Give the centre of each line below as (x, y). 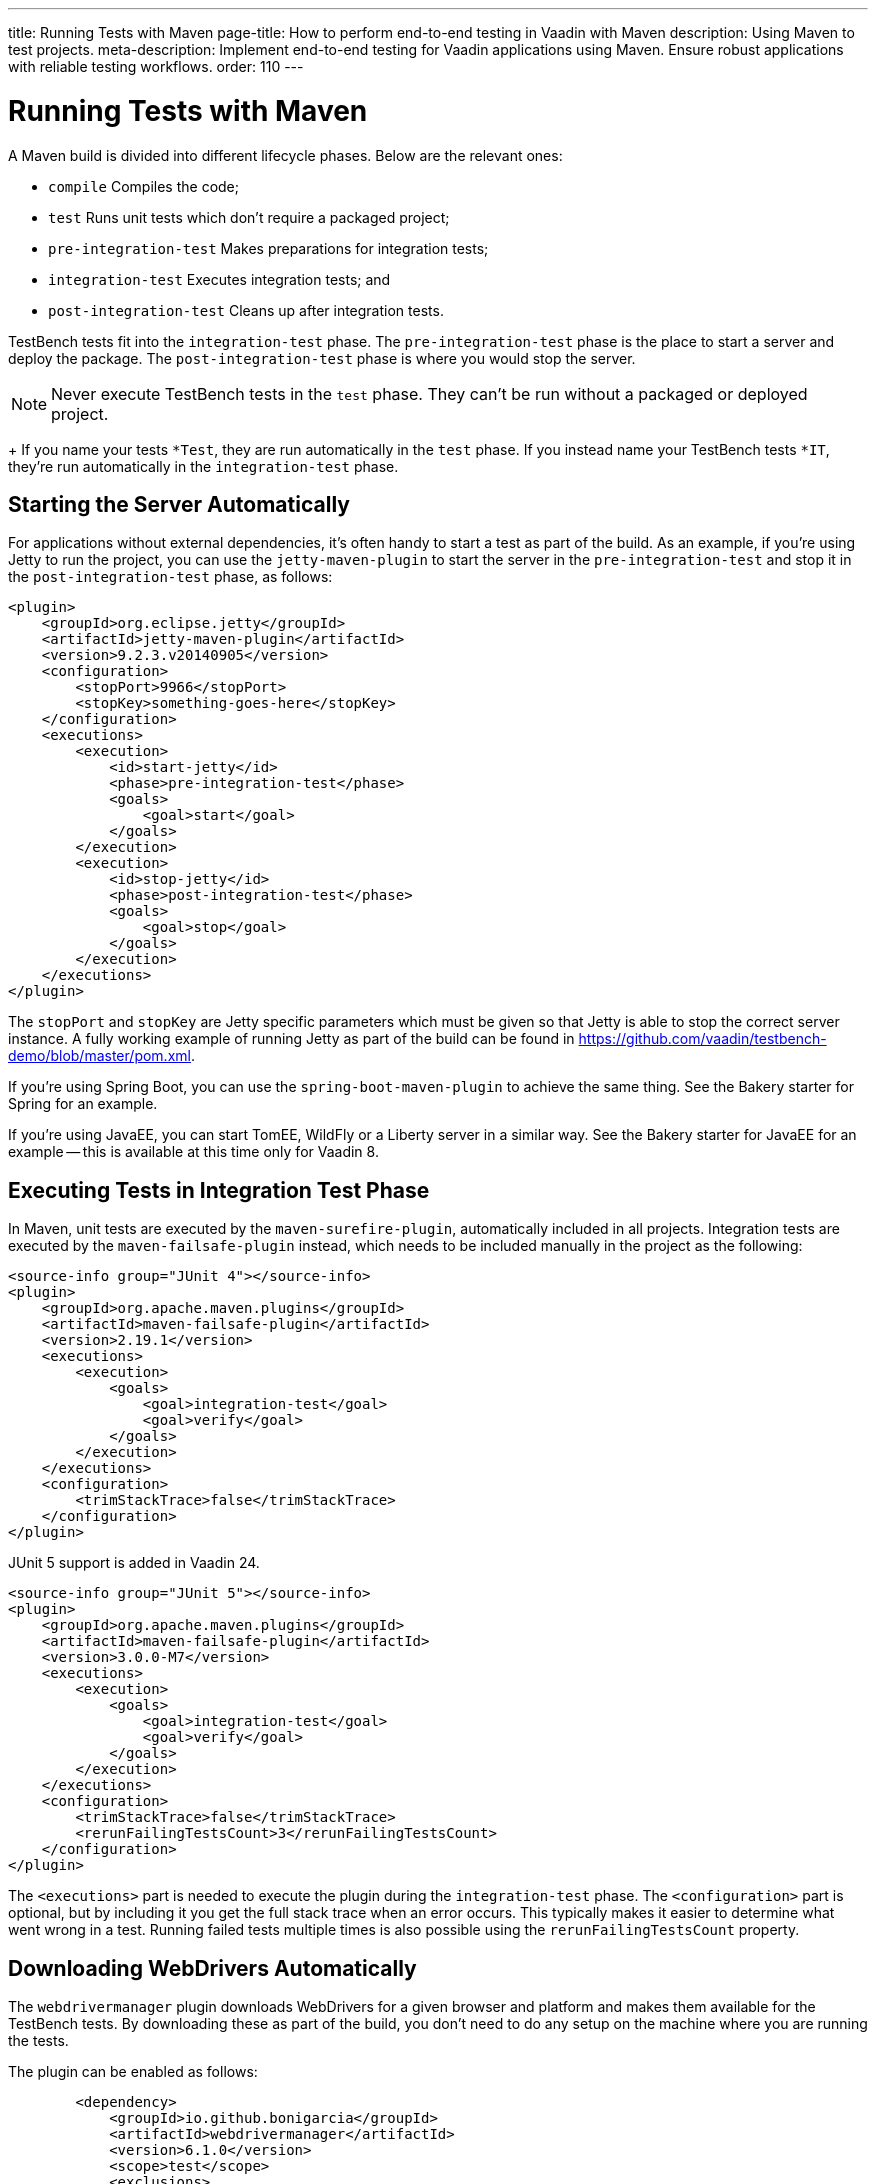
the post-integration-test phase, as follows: (170, 577)
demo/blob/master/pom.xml (99, 1056)
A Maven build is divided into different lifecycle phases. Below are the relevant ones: (285, 155)
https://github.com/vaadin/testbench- (702, 1039)
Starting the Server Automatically (179, 504)
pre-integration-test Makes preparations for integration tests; (268, 248)
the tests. (38, 2041)
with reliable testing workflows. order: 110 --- (156, 66)
